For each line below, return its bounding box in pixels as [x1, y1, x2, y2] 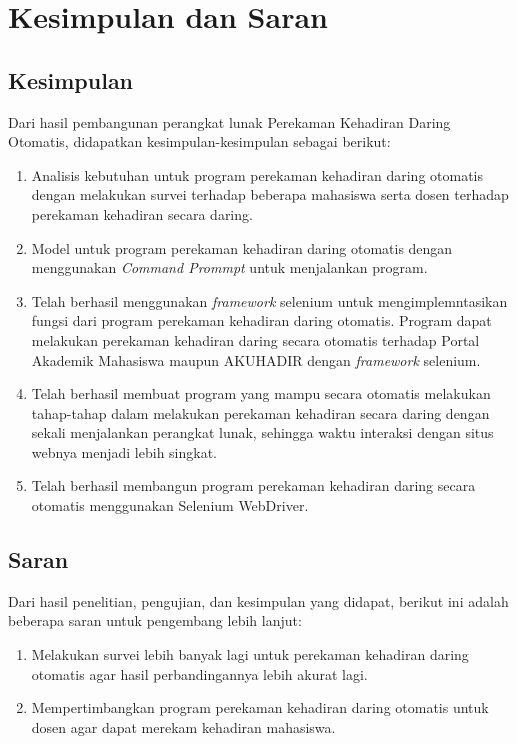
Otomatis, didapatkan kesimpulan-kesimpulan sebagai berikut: [8, 131, 391, 152]
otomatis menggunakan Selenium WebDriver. [31, 495, 309, 516]
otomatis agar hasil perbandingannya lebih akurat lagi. [31, 663, 368, 684]
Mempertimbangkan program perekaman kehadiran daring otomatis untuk [31, 697, 489, 718]
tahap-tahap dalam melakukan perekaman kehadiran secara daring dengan [31, 402, 490, 423]
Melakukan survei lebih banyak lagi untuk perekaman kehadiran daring [31, 644, 469, 665]
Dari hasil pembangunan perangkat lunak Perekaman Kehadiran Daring [8, 111, 451, 132]
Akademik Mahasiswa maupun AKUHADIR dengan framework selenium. [31, 349, 481, 370]
